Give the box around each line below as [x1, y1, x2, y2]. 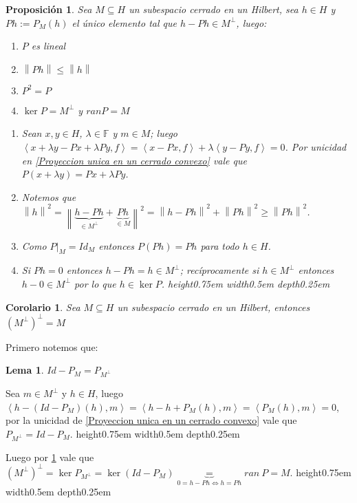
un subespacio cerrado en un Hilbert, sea [129, 2, 299, 16]
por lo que [74, 276, 116, 290]
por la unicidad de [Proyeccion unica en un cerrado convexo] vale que [6, 413, 297, 427]
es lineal [31, 39, 66, 53]
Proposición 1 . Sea [6, 2, 92, 16]
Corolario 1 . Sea [6, 299, 80, 314]
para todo [200, 238, 239, 253]
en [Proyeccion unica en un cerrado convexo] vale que [21, 153, 247, 167]
